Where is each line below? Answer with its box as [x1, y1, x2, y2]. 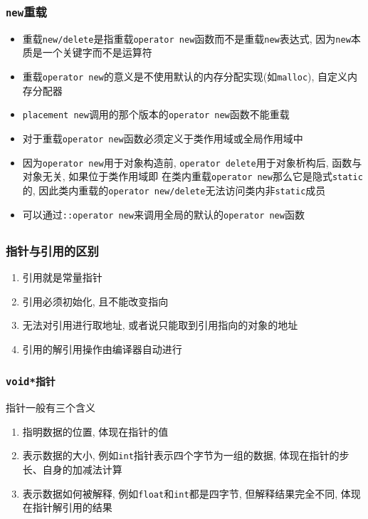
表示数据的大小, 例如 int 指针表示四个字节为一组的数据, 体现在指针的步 [22, 448, 349, 463]
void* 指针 [6, 376, 56, 388]
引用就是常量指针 [22, 269, 102, 284]
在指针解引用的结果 [22, 500, 112, 515]
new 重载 [6, 2, 47, 20]
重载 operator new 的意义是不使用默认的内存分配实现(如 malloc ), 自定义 [22, 69, 348, 84]
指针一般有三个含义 [6, 400, 95, 415]
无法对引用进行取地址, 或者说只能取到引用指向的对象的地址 [22, 318, 298, 332]
